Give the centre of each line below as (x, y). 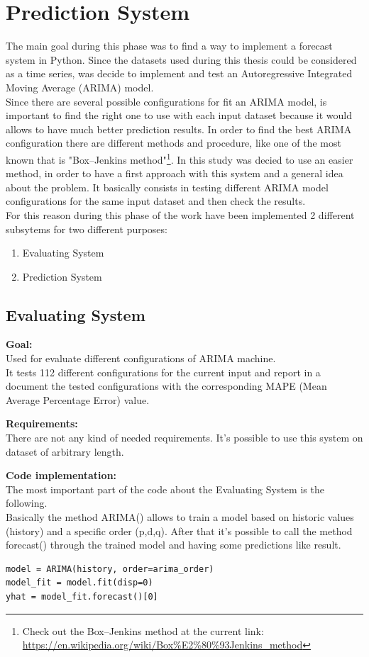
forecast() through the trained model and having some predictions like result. (174, 545)
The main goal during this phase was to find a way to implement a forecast (169, 46)
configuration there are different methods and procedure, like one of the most (174, 143)
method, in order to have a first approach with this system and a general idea (175, 173)
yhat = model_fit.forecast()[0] (82, 596)
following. (27, 503)
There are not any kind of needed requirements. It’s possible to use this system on (184, 438)
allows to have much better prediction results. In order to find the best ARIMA (179, 129)
